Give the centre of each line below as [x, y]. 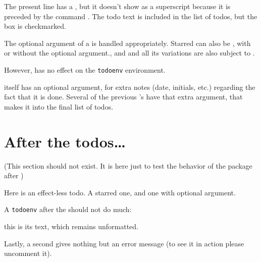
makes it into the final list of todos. [59, 106]
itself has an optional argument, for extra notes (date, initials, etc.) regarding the [130, 87]
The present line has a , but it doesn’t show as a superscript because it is [117, 6]
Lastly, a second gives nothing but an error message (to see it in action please [124, 243]
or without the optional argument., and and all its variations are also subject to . [129, 53]
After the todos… [65, 141]
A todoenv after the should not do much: [68, 209]
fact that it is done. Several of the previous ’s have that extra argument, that [123, 97]
